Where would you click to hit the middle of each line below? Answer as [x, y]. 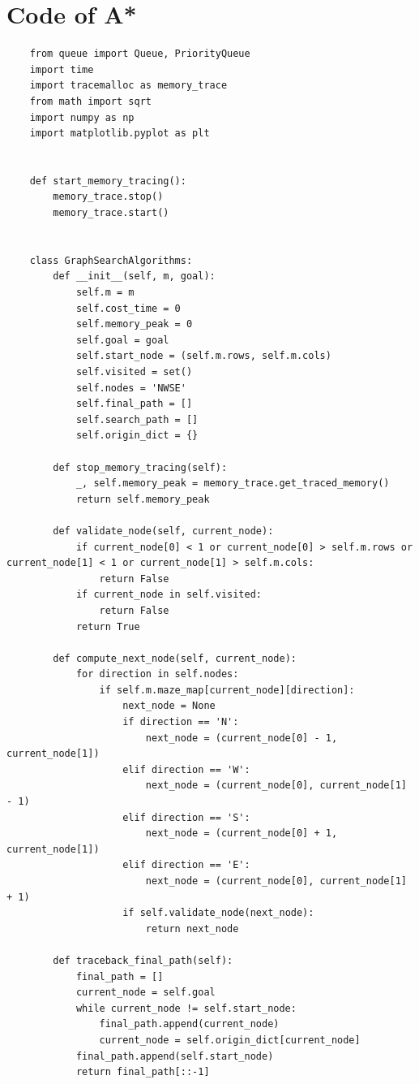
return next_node [192, 929]
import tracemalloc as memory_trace [128, 86]
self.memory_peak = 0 [134, 324]
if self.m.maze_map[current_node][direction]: [227, 690]
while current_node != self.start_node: [186, 1008]
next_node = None [169, 706]
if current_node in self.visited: [169, 595]
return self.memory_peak [143, 499]
